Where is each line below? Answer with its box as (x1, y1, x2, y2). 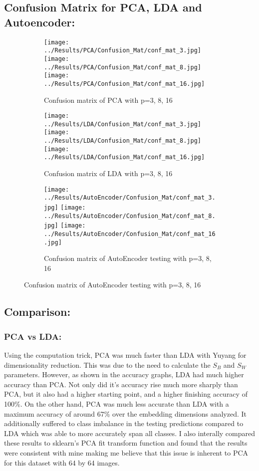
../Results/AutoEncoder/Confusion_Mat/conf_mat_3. (44, 194, 216, 202)
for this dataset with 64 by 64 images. (4, 457, 120, 468)
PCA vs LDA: (4, 330, 62, 342)
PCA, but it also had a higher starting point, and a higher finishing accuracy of (4, 389, 248, 399)
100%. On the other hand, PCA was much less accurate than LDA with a (4, 399, 229, 409)
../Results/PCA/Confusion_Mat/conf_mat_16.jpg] (44, 80, 205, 87)
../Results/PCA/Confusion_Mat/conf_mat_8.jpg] (44, 63, 201, 71)
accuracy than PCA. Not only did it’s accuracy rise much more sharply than (4, 379, 238, 389)
